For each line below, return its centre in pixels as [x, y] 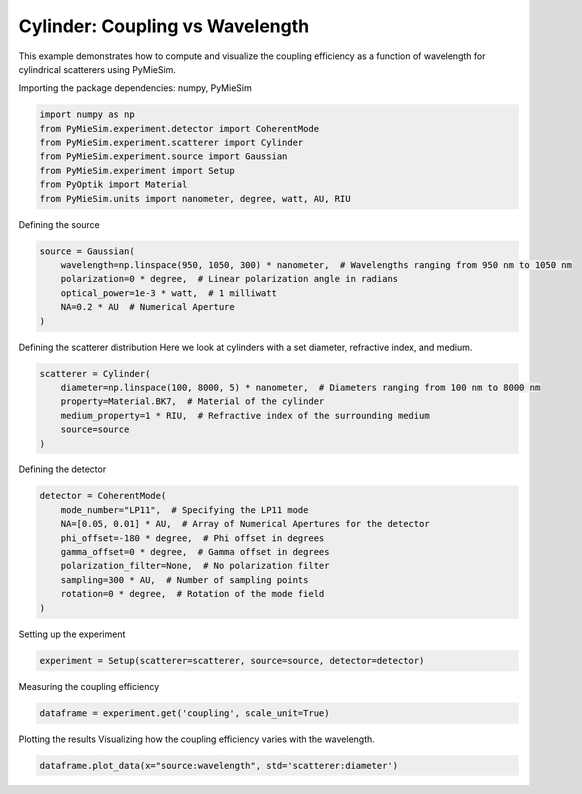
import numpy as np [87, 114]
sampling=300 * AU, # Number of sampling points [184, 579]
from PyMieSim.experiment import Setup [137, 170]
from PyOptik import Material [113, 184]
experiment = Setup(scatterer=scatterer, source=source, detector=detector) [232, 660]
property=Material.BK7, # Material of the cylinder [192, 401]
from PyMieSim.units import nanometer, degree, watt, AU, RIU [195, 198]
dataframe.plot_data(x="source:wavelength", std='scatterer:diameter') [219, 765]
